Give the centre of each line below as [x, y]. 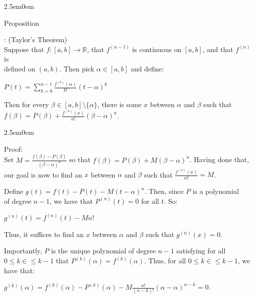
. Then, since [164, 191]
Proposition [22, 23]
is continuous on [157, 49]
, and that [218, 49]
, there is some [120, 104]
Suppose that [24, 49]
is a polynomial [216, 191]
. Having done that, [219, 159]
